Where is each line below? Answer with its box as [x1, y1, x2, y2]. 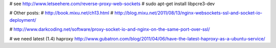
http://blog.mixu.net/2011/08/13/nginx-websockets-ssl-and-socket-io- [114, 10, 263, 16]
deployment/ [9, 17, 37, 23]
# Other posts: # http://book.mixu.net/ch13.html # [9, 10, 113, 16]
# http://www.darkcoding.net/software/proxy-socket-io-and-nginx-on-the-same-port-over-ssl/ [9, 26, 210, 32]
